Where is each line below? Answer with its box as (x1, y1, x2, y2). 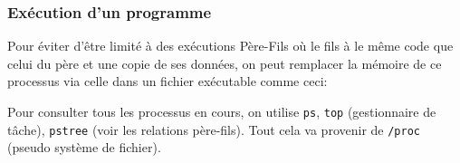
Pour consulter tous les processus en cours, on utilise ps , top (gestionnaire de (7, 102, 436, 120)
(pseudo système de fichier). (7, 138, 161, 157)
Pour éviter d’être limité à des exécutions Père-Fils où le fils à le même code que (7, 36, 454, 55)
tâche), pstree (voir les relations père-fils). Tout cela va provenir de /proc (7, 120, 420, 139)
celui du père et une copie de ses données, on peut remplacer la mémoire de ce (7, 53, 442, 72)
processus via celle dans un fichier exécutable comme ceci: (7, 72, 328, 91)
